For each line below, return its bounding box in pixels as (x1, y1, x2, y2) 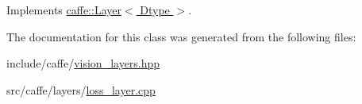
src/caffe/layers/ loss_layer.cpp (6, 81, 156, 98)
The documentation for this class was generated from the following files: (6, 28, 356, 44)
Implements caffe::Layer (6, 2, 121, 17)
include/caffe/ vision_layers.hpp (6, 55, 160, 71)
